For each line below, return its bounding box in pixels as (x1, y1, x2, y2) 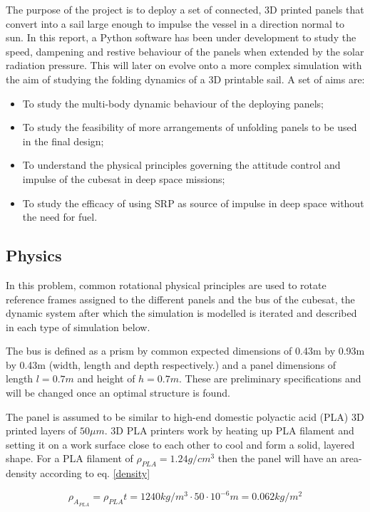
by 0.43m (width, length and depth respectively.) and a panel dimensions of (6, 357, 336, 372)
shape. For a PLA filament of (6, 451, 133, 466)
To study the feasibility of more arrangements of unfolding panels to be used (22, 120, 357, 135)
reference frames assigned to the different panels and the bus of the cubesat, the (6, 291, 355, 306)
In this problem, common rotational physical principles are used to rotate (6, 277, 327, 292)
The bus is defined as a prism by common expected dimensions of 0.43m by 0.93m (6, 343, 365, 358)
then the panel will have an (217, 451, 337, 466)
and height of (77, 371, 135, 386)
